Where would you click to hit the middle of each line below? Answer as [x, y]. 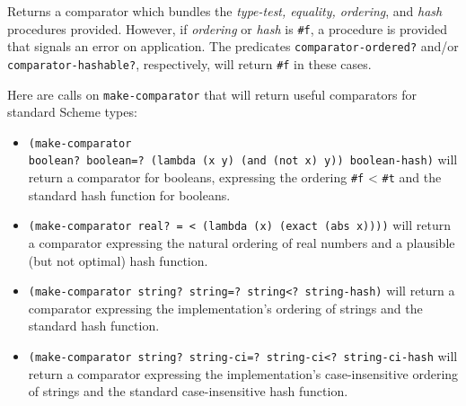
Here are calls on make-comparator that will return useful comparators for [212, 94]
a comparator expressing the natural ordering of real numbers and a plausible [242, 243]
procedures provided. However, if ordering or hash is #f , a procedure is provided [227, 28]
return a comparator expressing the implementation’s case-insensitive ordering [243, 373]
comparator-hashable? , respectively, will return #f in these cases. [189, 63]
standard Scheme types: [72, 112]
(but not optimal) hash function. [118, 260]
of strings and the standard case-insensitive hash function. [188, 391]
